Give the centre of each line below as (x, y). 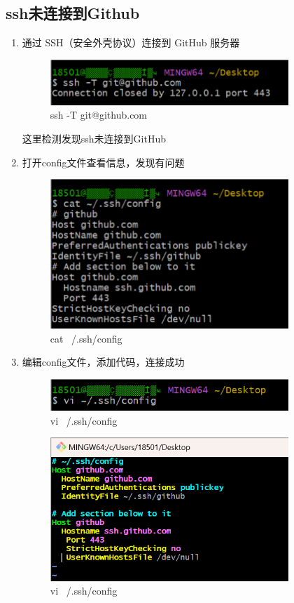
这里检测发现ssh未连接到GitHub (94, 138)
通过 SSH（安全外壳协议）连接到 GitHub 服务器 (131, 42)
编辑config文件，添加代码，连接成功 (103, 362)
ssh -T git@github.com (99, 115)
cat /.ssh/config (86, 338)
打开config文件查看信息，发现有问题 (103, 162)
